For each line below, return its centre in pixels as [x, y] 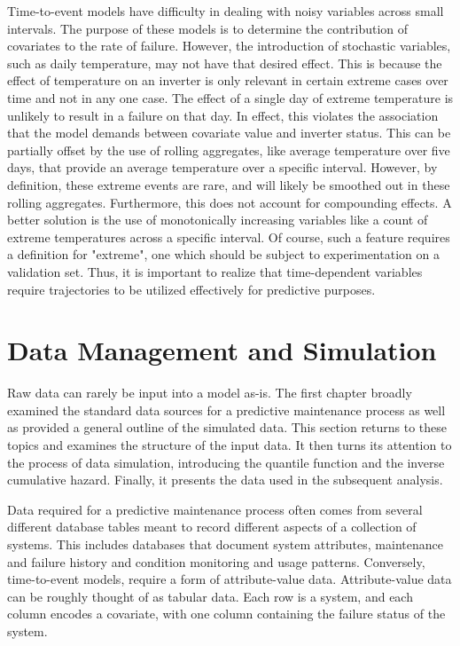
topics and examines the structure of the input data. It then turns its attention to [230, 445]
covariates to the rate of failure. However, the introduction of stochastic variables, [229, 46]
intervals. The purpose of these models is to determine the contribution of [208, 28]
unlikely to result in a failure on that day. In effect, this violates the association [223, 115]
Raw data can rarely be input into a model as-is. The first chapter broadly [210, 393]
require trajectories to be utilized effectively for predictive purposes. [191, 289]
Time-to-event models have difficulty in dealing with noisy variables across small [226, 11]
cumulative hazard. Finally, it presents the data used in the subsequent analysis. [225, 480]
